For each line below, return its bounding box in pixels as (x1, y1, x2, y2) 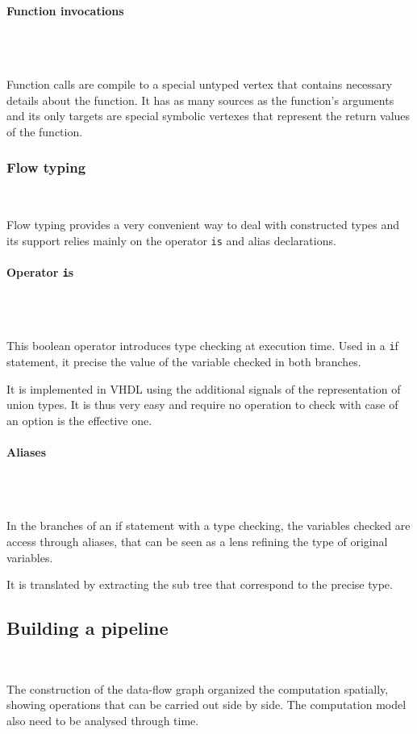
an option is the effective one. (6, 411, 152, 428)
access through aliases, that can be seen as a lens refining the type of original (6, 533, 388, 550)
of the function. (6, 123, 83, 140)
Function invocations (6, 2, 124, 19)
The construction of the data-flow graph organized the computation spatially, (6, 680, 389, 697)
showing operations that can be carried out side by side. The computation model (6, 696, 407, 713)
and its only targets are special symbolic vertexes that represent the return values (6, 107, 411, 124)
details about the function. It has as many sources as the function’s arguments (6, 91, 394, 108)
